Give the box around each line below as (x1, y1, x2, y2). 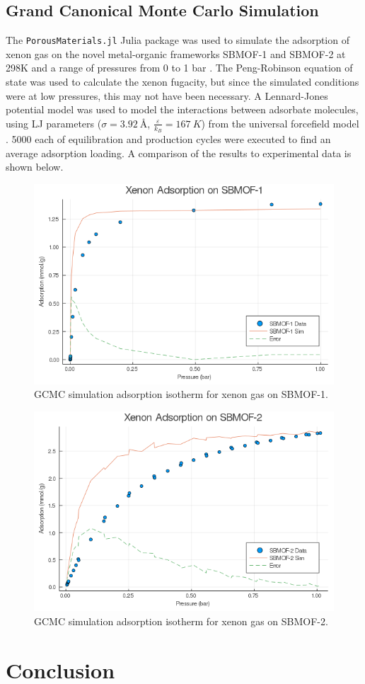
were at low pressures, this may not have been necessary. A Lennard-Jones (6, 88, 328, 103)
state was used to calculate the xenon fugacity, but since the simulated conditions (6, 74, 359, 89)
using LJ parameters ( (6, 115, 102, 130)
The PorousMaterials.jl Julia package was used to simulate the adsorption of (6, 33, 349, 47)
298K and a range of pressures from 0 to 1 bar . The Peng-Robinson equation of (6, 60, 353, 75)
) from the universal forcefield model (201, 115, 359, 130)
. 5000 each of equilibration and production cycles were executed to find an (6, 132, 331, 147)
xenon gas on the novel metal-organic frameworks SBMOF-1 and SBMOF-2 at (6, 46, 346, 61)
